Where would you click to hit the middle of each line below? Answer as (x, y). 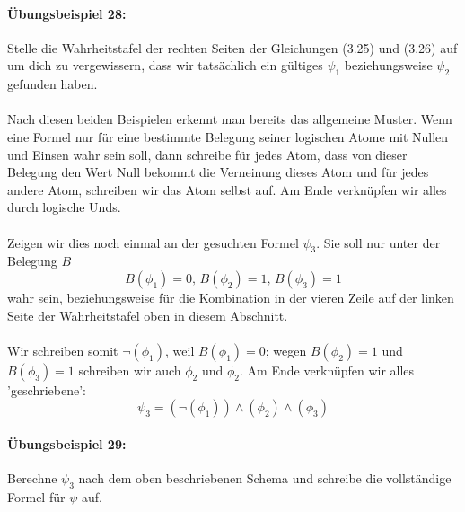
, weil (180, 350)
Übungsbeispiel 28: (67, 13)
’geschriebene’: (47, 389)
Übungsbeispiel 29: (67, 443)
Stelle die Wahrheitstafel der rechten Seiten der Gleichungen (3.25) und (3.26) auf (232, 47)
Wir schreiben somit (63, 350)
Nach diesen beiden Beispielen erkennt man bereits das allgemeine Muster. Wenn (230, 119)
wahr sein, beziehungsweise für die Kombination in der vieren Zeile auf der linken (231, 297)
